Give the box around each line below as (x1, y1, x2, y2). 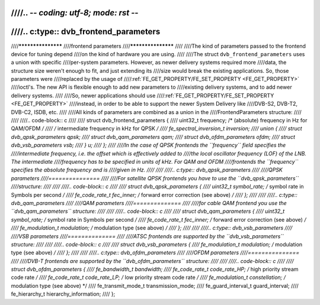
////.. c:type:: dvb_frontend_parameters (11, 27, 161, 37)
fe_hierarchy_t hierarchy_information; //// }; (11, 290, 116, 298)
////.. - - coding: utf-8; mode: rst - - (11, 8, 139, 18)
